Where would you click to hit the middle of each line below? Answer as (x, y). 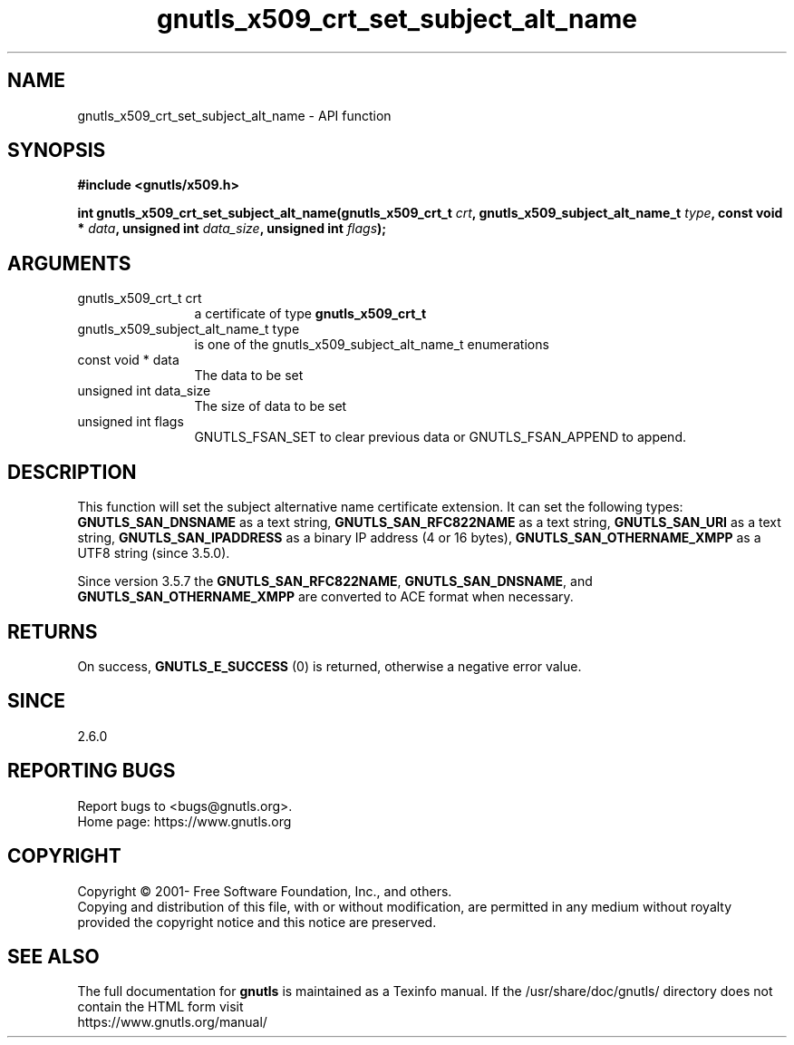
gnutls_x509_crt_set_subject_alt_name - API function (234, 115)
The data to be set (249, 376)
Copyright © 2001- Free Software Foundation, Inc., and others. (265, 891)
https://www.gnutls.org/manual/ (172, 1022)
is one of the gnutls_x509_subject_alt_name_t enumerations (372, 345)
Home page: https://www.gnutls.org (184, 821)
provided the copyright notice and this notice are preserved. (257, 922)
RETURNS (53, 631)
